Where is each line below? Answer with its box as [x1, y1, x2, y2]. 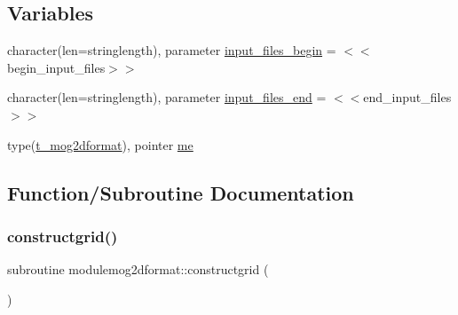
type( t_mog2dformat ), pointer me [7, 135, 193, 154]
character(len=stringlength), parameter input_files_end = [7, 88, 327, 106]
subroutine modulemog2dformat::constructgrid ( [7, 260, 269, 279]
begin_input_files [7, 58, 106, 76]
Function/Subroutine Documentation [7, 178, 354, 206]
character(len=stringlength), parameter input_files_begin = [7, 41, 336, 59]
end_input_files [363, 88, 452, 106]
